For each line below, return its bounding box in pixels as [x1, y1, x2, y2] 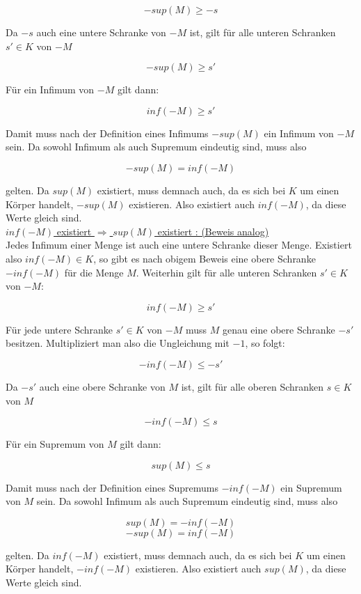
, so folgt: [245, 336, 285, 350]
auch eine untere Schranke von [36, 25, 166, 39]
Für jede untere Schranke [6, 322, 113, 336]
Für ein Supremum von [6, 437, 104, 451]
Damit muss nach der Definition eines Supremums [6, 480, 219, 494]
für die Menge [64, 265, 124, 279]
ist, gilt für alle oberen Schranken [181, 379, 324, 393]
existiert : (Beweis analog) [157, 224, 269, 238]
